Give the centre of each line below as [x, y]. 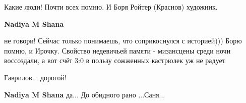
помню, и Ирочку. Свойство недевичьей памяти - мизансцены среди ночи [117, 50]
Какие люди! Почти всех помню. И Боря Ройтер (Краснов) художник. [111, 7]
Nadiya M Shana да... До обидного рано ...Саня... [85, 94]
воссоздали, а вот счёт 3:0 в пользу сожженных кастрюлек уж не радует [115, 60]
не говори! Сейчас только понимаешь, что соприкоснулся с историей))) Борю [123, 41]
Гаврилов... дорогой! [35, 77]
